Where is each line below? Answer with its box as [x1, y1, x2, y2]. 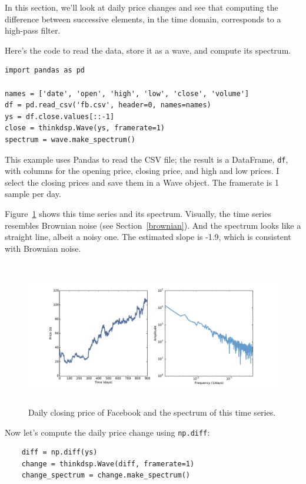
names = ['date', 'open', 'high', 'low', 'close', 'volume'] [5, 89, 250, 98]
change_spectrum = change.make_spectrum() [21, 471, 190, 480]
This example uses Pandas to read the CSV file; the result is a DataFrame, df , [5, 153, 288, 165]
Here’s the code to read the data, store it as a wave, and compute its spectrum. [5, 44, 291, 56]
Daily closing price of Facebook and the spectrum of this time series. [28, 406, 276, 418]
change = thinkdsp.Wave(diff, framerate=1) [21, 459, 195, 468]
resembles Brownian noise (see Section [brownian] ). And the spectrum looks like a [5, 219, 301, 231]
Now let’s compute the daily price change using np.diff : [5, 426, 210, 438]
